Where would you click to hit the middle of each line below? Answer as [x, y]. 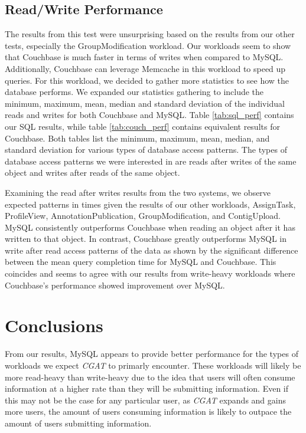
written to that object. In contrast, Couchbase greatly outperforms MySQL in [146, 239]
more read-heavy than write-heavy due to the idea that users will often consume [150, 377]
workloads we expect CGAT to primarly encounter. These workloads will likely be [153, 365]
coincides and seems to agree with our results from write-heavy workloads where [150, 273]
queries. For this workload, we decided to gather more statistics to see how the [147, 80]
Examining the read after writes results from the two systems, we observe [138, 192]
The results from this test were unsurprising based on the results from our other [150, 34]
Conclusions [54, 325]
